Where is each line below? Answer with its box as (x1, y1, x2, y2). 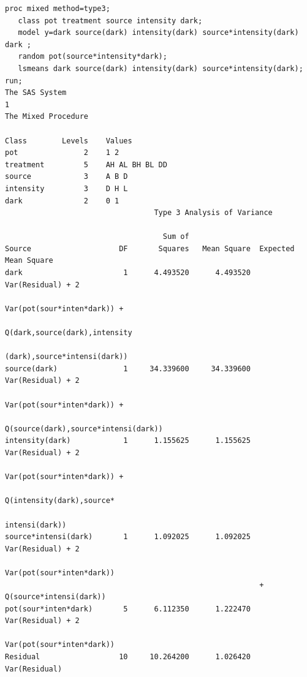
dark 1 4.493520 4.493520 (5, 268, 251, 278)
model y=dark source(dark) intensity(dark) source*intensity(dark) (18, 28, 299, 37)
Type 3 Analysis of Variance (154, 208, 273, 217)
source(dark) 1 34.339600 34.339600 (5, 364, 251, 373)
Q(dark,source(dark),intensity (5, 328, 132, 338)
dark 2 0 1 (5, 196, 119, 205)
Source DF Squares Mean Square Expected (5, 244, 295, 253)
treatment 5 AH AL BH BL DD (5, 160, 167, 169)
